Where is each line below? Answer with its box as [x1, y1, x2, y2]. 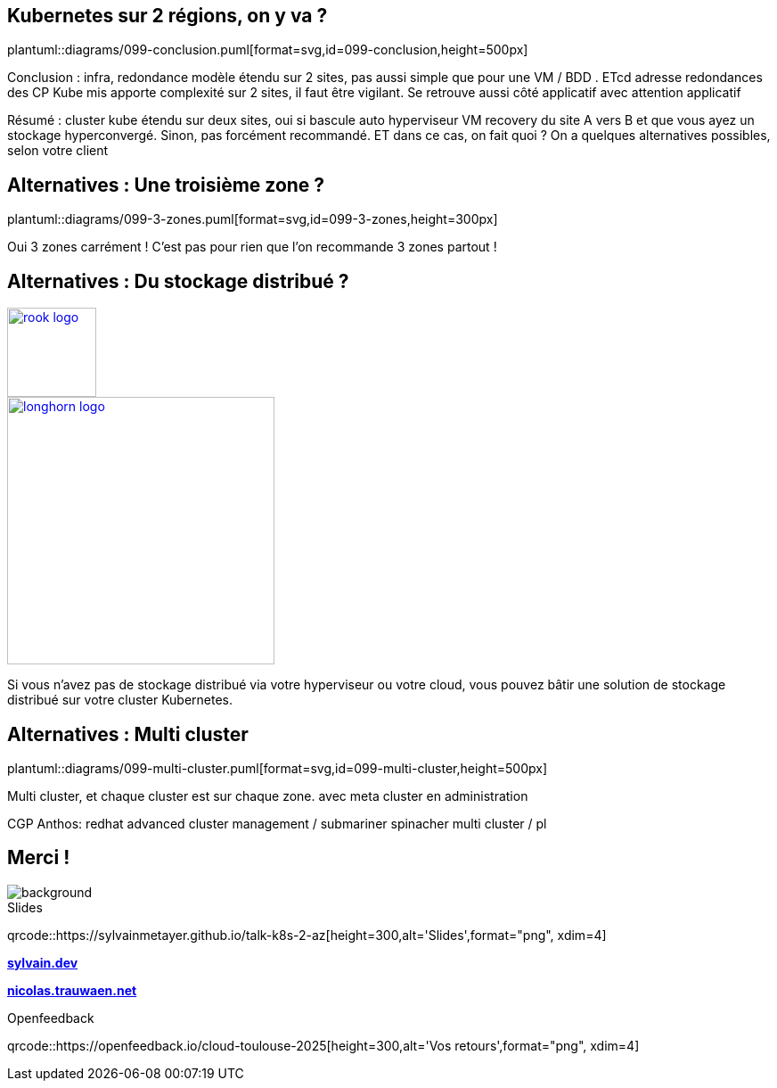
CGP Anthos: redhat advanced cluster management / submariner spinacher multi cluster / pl [7, 815, 547, 831]
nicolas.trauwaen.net [7, 982, 137, 998]
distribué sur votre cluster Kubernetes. [7, 692, 233, 708]
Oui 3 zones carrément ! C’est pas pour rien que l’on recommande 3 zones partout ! [7, 239, 497, 255]
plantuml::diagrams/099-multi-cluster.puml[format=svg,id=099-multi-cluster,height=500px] [7, 760, 548, 776]
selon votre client [7, 143, 109, 159]
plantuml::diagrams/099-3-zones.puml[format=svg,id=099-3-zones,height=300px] [7, 211, 498, 227]
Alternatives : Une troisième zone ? [7, 173, 325, 196]
